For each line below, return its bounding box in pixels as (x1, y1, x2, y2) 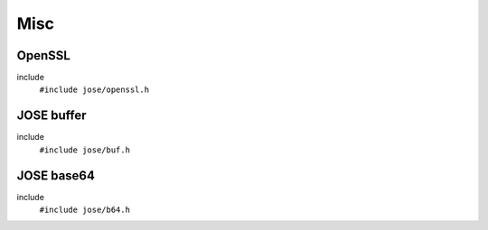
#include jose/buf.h (39, 144, 131, 155)
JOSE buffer (16, 108, 87, 124)
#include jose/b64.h (39, 205, 131, 216)
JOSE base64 (16, 168, 95, 183)
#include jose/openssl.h (39, 85, 149, 95)
